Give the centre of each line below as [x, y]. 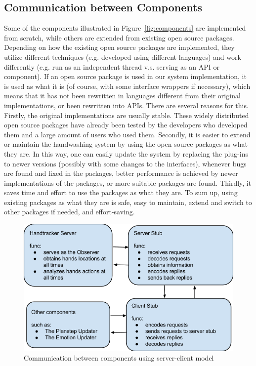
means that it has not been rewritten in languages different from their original [122, 96]
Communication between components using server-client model [119, 358]
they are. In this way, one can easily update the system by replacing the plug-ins [126, 153]
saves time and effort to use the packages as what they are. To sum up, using [121, 192]
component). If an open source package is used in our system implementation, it [125, 76]
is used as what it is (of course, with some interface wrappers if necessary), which [127, 86]
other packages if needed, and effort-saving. [69, 212]
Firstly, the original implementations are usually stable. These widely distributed [127, 115]
